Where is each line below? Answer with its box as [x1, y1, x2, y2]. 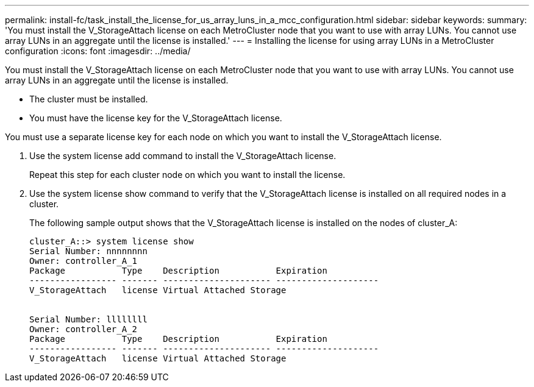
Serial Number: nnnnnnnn [29, 246, 148, 256]
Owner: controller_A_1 [29, 256, 138, 266]
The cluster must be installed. [29, 94, 148, 104]
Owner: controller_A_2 [29, 324, 138, 334]
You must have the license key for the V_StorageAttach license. [29, 113, 282, 123]
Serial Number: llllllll [29, 314, 148, 324]
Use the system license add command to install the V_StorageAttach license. [29, 151, 336, 161]
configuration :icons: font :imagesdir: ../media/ [5, 46, 191, 56]
